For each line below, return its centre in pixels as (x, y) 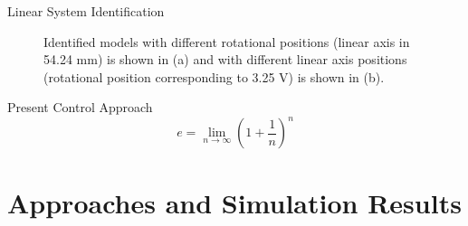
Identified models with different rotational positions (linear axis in (227, 41)
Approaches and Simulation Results (234, 202)
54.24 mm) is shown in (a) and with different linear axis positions (225, 59)
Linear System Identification (86, 11)
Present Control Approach (80, 107)
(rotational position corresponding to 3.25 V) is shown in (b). (214, 76)
